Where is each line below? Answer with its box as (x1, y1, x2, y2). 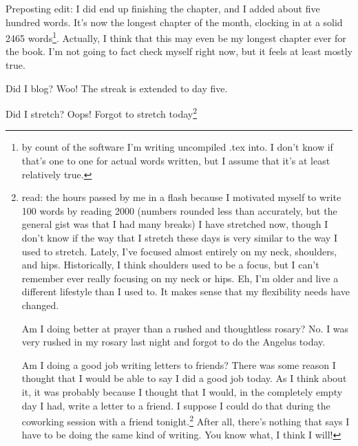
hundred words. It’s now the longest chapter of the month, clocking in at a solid (6, 14, 343, 29)
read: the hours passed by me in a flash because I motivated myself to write (21, 190, 341, 204)
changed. (21, 298, 59, 312)
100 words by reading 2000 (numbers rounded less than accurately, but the (21, 203, 337, 217)
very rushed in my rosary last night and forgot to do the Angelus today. (21, 334, 326, 349)
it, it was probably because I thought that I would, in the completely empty (21, 384, 343, 399)
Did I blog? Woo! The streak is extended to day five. (6, 81, 228, 95)
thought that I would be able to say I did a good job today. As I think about (21, 371, 347, 385)
